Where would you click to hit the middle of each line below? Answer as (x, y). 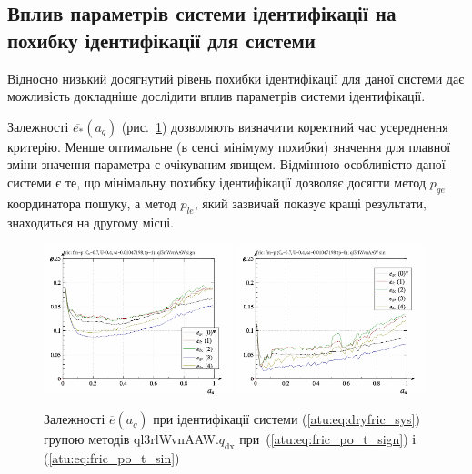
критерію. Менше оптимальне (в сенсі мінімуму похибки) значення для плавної (229, 146)
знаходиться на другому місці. (90, 222)
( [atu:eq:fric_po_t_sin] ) (112, 457)
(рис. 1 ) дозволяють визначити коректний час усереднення (285, 126)
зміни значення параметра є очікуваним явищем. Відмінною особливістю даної (226, 164)
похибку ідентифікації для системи (161, 40)
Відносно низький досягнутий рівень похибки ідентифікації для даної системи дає (236, 78)
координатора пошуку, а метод (92, 202)
